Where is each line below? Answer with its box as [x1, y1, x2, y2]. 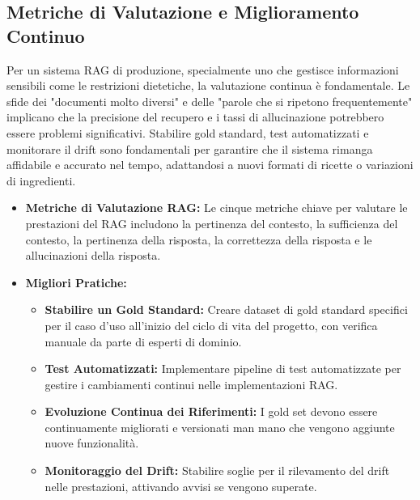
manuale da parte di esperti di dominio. [45, 333, 242, 350]
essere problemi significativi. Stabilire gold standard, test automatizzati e [6, 124, 369, 141]
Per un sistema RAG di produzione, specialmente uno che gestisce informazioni [6, 61, 399, 78]
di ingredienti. [6, 172, 76, 189]
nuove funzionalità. [45, 434, 139, 451]
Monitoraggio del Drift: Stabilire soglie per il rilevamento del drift [45, 462, 390, 479]
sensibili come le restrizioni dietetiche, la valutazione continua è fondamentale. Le [6, 77, 410, 94]
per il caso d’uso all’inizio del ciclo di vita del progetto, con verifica [45, 316, 378, 333]
